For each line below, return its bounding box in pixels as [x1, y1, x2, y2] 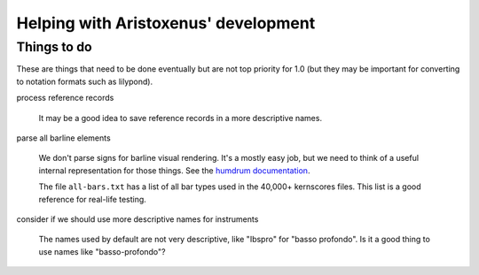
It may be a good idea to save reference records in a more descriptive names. [38, 112, 323, 123]
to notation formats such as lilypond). [16, 76, 153, 87]
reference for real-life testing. [38, 194, 146, 204]
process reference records [16, 93, 114, 103]
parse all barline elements [16, 133, 111, 143]
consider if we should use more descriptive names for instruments [16, 213, 259, 225]
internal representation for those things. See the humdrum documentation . [38, 164, 310, 176]
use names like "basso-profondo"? [38, 246, 166, 256]
